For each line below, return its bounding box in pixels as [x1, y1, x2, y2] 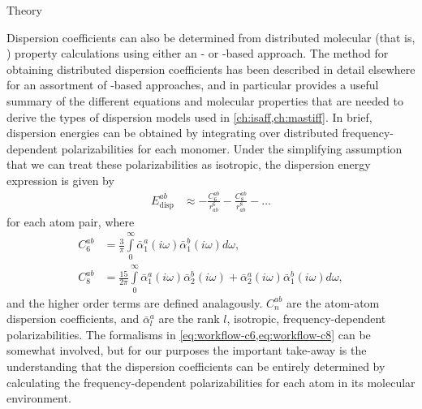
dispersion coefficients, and [6, 310, 140, 327]
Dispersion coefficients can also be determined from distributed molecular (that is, [6, 28, 416, 45]
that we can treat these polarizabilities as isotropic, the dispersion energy [6, 156, 371, 173]
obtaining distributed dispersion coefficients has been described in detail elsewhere [6, 60, 416, 77]
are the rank [158, 310, 220, 327]
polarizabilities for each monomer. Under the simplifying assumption [61, 140, 403, 157]
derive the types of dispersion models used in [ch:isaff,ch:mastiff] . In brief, [6, 108, 372, 125]
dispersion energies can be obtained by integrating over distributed [6, 124, 338, 141]
